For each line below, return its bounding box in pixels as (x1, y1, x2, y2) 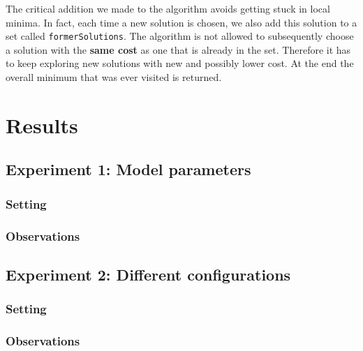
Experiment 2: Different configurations (6, 263, 291, 285)
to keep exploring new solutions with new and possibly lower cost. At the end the (6, 56, 354, 70)
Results (6, 110, 78, 139)
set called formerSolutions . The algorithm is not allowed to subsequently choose (6, 29, 354, 43)
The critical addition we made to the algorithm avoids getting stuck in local (6, 1, 330, 15)
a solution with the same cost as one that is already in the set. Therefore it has (6, 42, 351, 57)
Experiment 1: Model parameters (6, 158, 251, 180)
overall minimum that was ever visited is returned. (6, 70, 222, 84)
